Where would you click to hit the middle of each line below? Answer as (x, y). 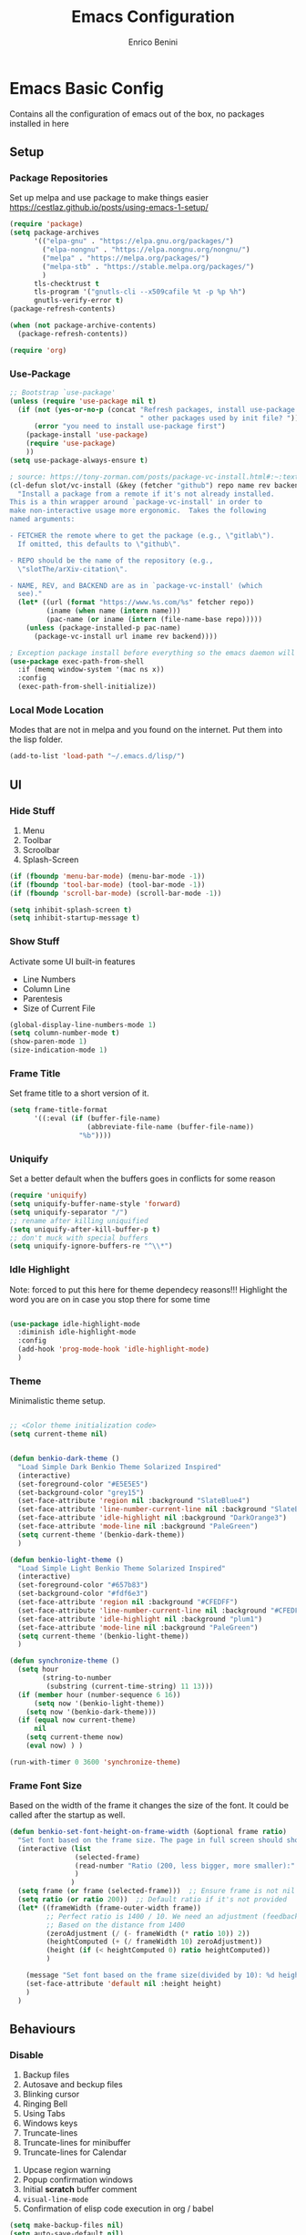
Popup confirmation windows (78, 2179)
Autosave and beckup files (72, 2085)
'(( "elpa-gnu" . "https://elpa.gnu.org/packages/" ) (133, 242)
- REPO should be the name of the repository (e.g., (112, 561)
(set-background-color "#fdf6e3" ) (83, 1594)
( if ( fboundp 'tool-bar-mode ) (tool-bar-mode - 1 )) (107, 885)
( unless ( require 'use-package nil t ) (83, 401)
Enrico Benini (153, 42)
